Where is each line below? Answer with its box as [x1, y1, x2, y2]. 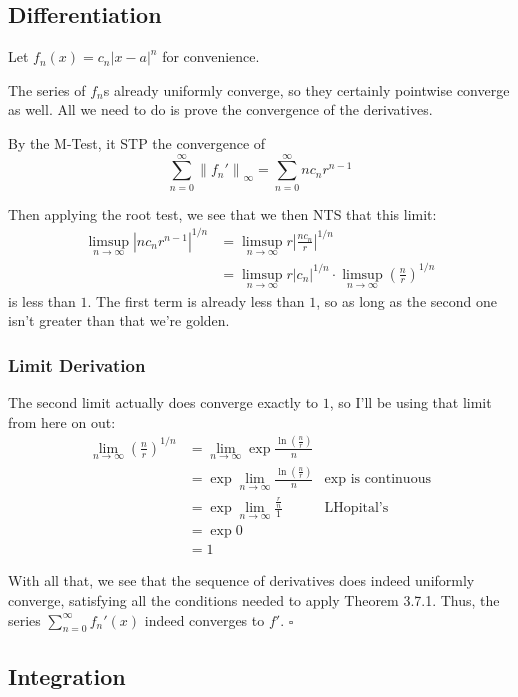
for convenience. [162, 46, 260, 67]
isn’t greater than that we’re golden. [8, 310, 230, 331]
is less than [8, 290, 76, 311]
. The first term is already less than [87, 290, 305, 311]
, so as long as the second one [316, 290, 497, 311]
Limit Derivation [8, 352, 146, 377]
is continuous [350, 472, 431, 487]
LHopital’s [324, 501, 389, 516]
